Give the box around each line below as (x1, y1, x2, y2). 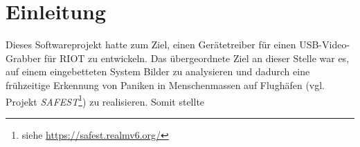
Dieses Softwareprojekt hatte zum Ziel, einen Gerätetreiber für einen (6, 37, 296, 52)
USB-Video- (299, 37, 350, 52)
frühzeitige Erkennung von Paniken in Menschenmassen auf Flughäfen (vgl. (6, 77, 325, 92)
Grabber (6, 50, 42, 65)
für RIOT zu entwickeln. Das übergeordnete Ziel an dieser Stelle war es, (44, 50, 350, 65)
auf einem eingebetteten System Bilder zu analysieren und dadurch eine (6, 64, 310, 79)
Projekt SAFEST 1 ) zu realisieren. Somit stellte (6, 92, 205, 108)
